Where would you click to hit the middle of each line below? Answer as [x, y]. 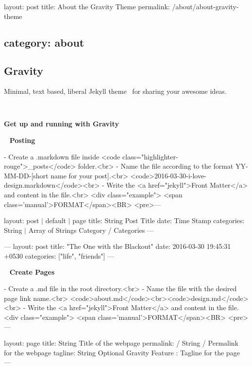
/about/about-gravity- [205, 6]
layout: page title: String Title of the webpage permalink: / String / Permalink [121, 343]
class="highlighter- [150, 156]
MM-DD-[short [26, 175]
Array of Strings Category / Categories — [91, 230]
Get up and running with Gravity [61, 124]
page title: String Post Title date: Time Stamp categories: [159, 220]
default [56, 220]
